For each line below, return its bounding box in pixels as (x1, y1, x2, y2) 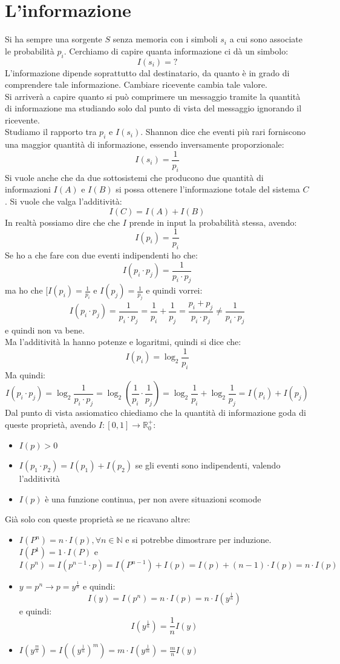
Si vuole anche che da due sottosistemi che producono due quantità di (5, 171, 264, 183)
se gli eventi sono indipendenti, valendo (135, 459, 281, 472)
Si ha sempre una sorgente (5, 33, 102, 45)
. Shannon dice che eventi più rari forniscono (140, 125, 306, 138)
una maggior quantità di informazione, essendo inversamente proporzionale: (5, 138, 284, 151)
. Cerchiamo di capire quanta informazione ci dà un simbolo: (64, 44, 289, 57)
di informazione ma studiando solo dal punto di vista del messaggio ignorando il (5, 102, 302, 114)
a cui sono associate (229, 33, 303, 45)
